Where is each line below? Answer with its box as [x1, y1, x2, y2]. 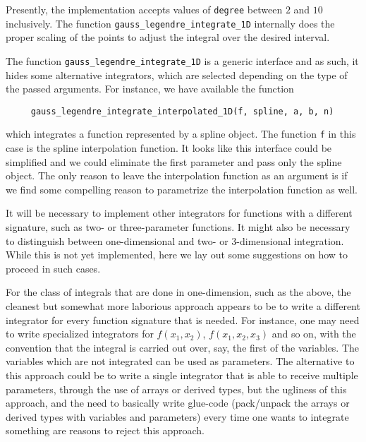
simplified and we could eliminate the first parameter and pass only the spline [6, 154, 342, 169]
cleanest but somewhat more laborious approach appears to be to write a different [6, 299, 360, 313]
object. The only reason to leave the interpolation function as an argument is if [6, 168, 348, 183]
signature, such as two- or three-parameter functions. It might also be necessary [6, 220, 350, 234]
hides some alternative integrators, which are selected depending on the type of [6, 67, 348, 82]
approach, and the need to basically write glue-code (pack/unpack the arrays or [6, 395, 350, 410]
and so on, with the [272, 326, 356, 341]
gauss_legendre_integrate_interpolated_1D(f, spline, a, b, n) [30, 106, 334, 117]
